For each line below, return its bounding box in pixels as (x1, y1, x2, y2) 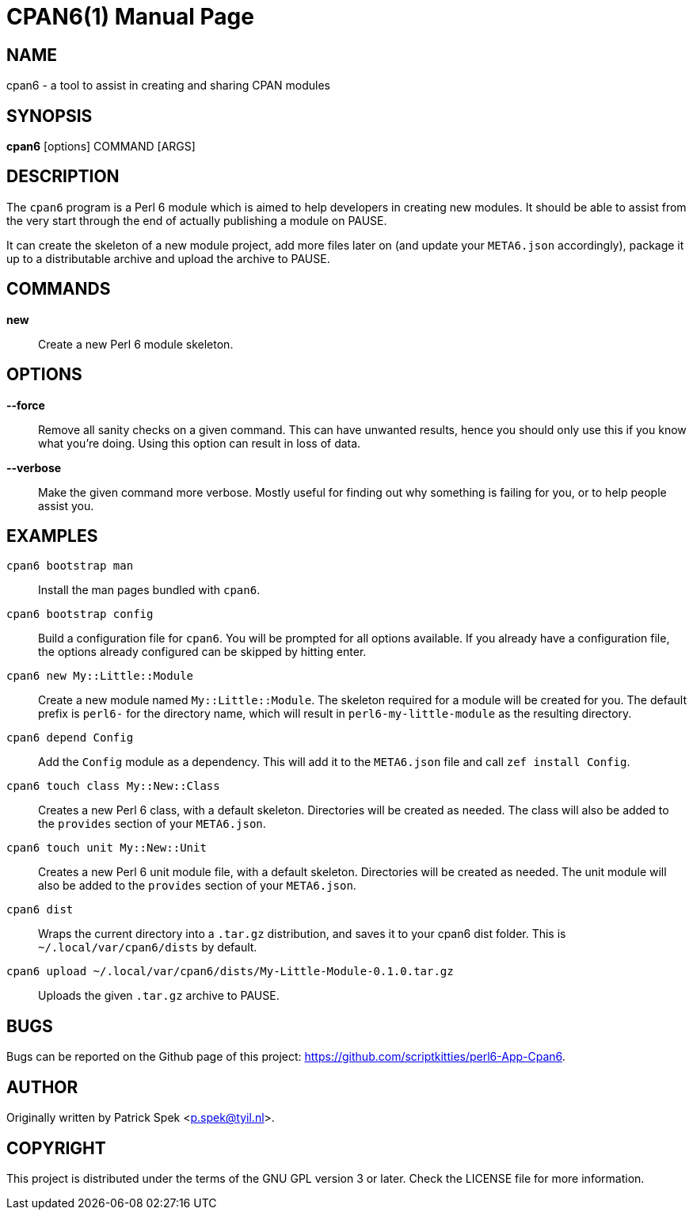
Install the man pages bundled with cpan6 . (38, 583, 261, 597)
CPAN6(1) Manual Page (6, 3, 254, 30)
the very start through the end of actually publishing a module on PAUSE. (6, 213, 387, 227)
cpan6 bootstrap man (6, 559, 134, 573)
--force (6, 398, 45, 412)
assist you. (38, 498, 94, 513)
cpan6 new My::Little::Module (6, 669, 194, 683)
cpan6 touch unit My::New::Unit (6, 841, 207, 855)
